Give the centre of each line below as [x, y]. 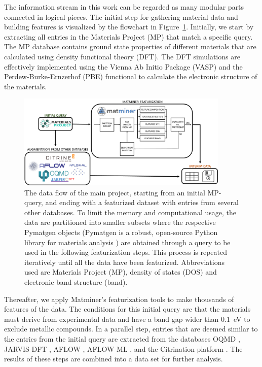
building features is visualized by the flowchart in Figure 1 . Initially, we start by [129, 27]
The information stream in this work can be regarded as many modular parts [124, 7]
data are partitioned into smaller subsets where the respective [120, 222]
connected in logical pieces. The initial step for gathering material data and [121, 16]
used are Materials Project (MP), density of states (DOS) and [121, 272]
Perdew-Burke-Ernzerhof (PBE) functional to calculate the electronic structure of [131, 76]
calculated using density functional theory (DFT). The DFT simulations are [122, 56]
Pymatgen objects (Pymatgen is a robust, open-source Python [121, 232]
